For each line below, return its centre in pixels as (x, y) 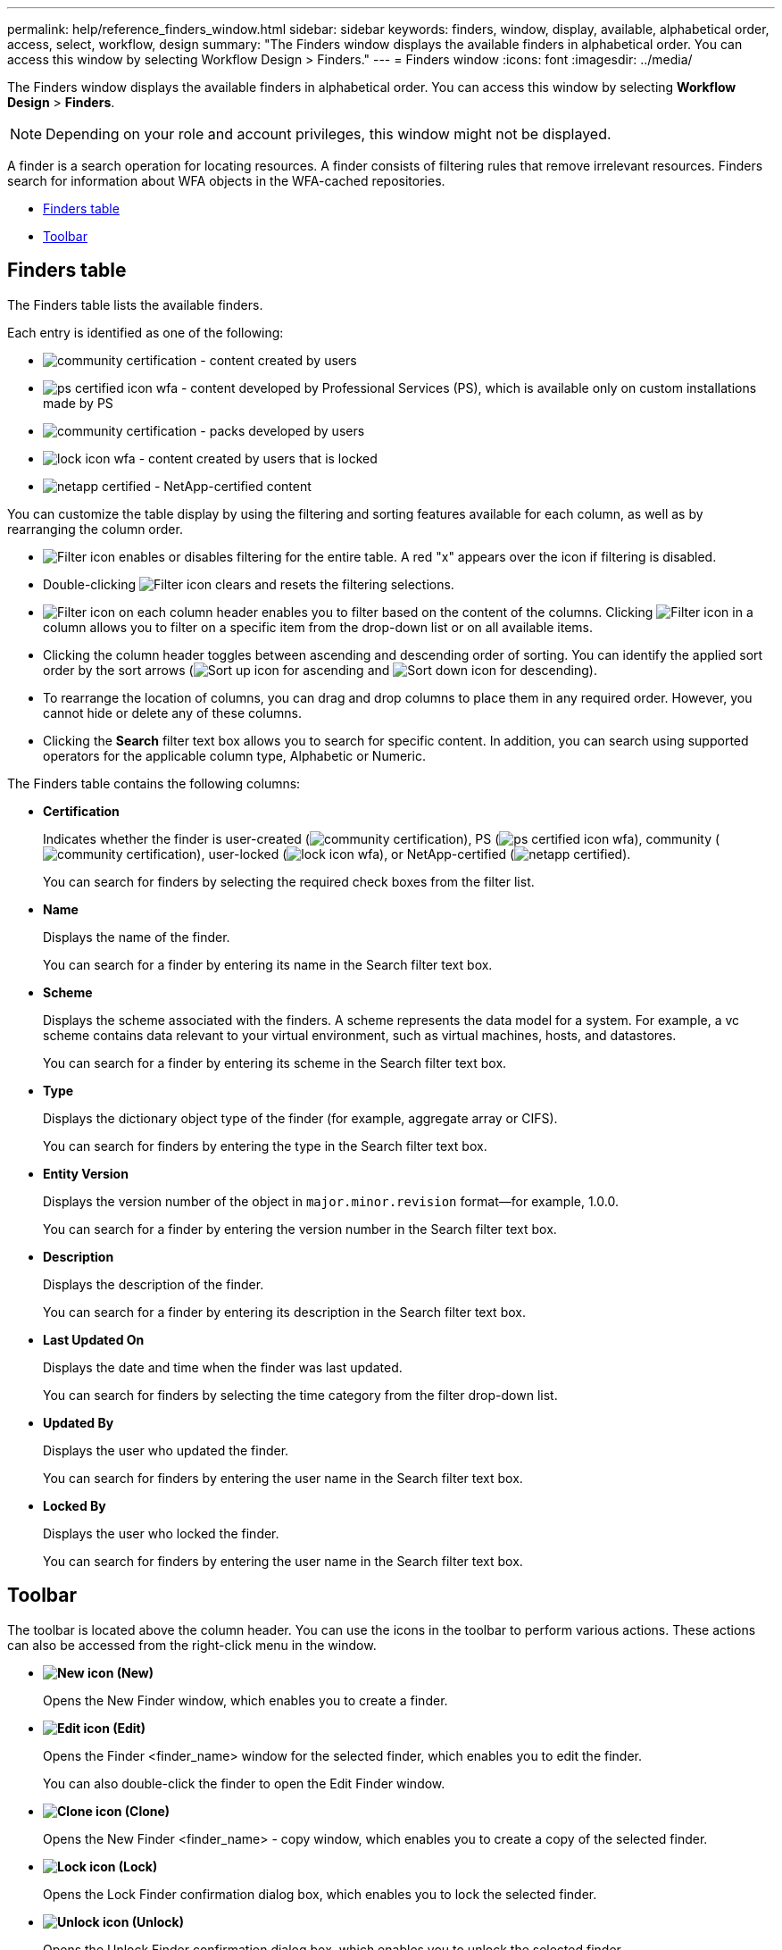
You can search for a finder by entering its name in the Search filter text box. (268, 964)
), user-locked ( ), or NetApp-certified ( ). (414, 854)
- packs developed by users (283, 430)
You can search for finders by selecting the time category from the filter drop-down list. (300, 1395)
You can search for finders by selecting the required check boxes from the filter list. (289, 881)
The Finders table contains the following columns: (154, 783)
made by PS (78, 403)
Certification (81, 811)
